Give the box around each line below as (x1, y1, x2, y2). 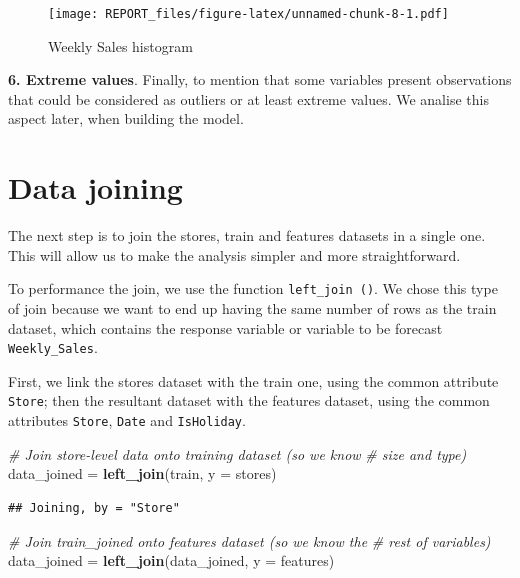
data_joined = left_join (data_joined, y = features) (8, 550, 335, 571)
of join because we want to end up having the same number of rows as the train (8, 298, 497, 318)
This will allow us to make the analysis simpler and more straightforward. (8, 244, 461, 265)
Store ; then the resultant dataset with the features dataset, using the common (8, 390, 490, 411)
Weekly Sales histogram (48, 35, 193, 56)
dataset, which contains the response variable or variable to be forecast (8, 317, 443, 338)
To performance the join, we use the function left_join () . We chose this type (8, 278, 498, 299)
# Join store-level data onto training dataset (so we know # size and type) (8, 443, 467, 464)
